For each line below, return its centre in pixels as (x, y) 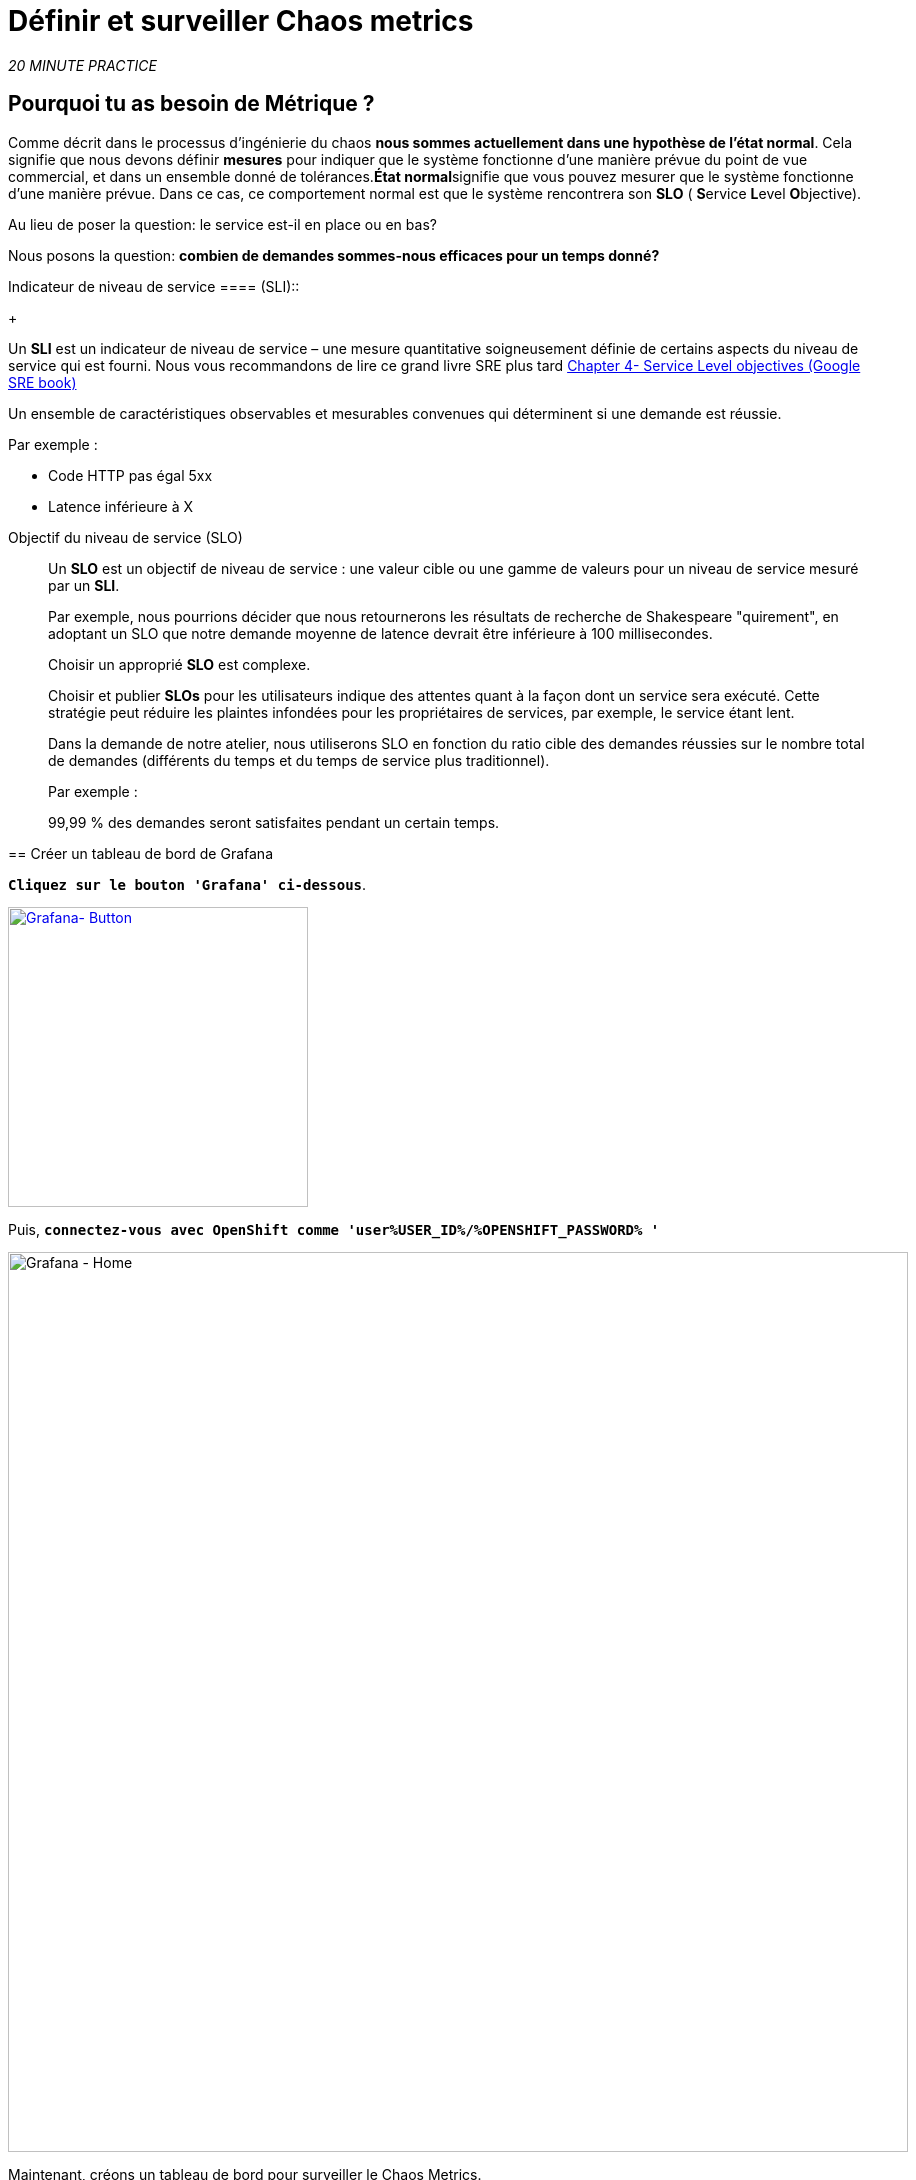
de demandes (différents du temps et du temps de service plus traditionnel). (299, 760)
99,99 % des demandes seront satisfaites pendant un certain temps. (274, 822)
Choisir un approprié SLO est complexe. (179, 664)
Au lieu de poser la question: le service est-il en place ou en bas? (222, 224)
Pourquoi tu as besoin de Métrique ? (191, 104)
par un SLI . (84, 585)
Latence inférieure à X (121, 506)
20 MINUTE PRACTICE (82, 65)
